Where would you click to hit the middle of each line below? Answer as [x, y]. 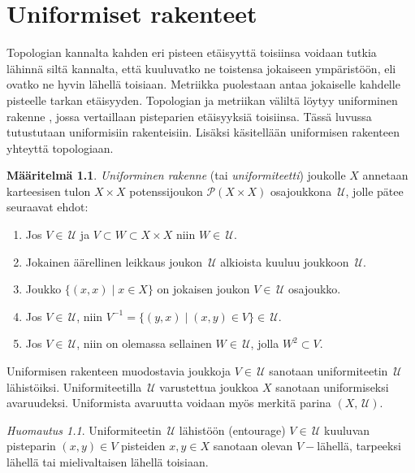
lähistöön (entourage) [232, 430]
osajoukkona [301, 191]
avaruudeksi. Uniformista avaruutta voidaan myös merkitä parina [169, 403]
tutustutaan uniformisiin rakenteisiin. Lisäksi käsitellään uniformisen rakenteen [203, 132]
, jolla [265, 343]
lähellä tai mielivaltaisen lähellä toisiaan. [108, 462]
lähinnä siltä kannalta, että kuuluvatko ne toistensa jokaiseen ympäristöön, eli [201, 68]
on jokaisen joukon [203, 289]
